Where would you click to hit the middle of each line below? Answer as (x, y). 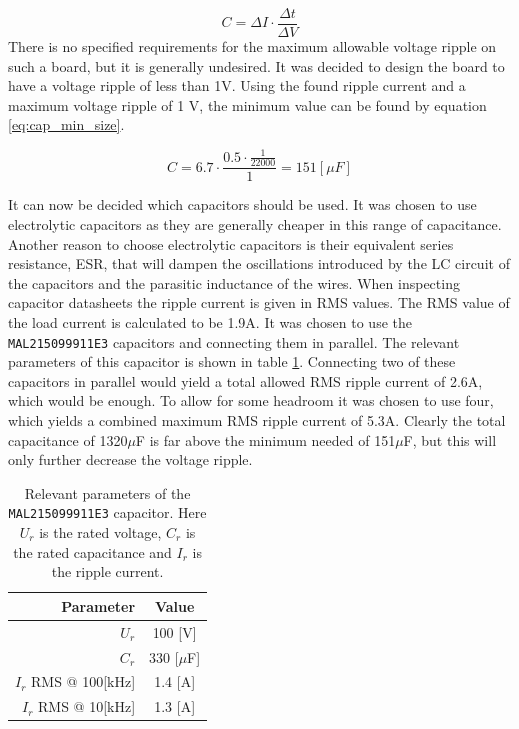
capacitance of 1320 (68, 439)
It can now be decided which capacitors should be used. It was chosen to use (242, 204)
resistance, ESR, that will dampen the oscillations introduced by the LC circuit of (259, 263)
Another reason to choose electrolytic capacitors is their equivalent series (231, 243)
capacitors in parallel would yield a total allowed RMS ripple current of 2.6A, (245, 380)
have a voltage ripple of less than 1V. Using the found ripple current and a (237, 85)
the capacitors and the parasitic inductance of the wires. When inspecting (234, 282)
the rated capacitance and (92, 551)
